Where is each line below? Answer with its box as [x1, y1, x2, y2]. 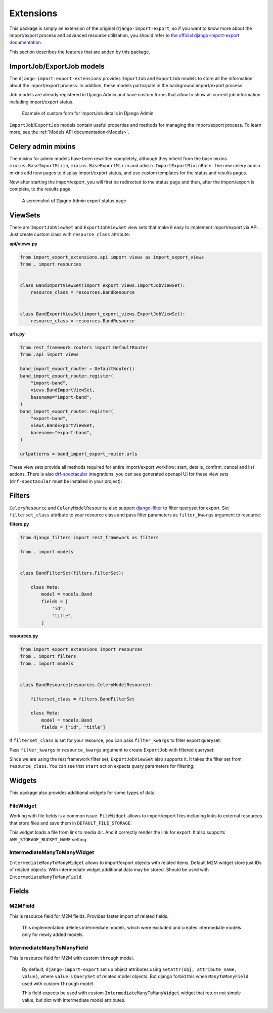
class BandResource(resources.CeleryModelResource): [20, 682, 154, 688]
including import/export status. [9, 99, 74, 105]
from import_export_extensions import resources [20, 646, 143, 652]
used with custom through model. [22, 981, 95, 987]
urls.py [9, 331, 25, 337]
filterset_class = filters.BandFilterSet [30, 696, 135, 702]
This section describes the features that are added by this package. [9, 49, 150, 55]
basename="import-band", [30, 394, 93, 400]
